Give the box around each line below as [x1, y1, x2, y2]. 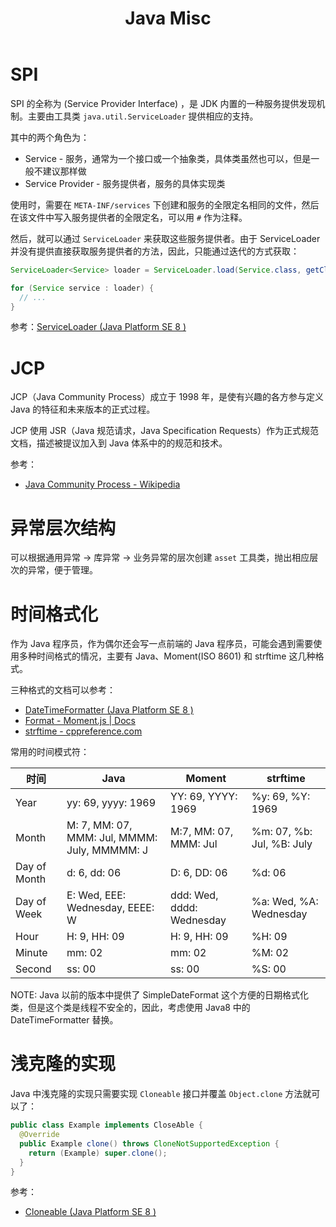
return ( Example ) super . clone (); [28, 1148, 168, 1158]
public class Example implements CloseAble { [10, 1120, 203, 1131]
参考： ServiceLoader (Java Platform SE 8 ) [10, 321, 187, 333]
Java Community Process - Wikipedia [24, 478, 181, 491]
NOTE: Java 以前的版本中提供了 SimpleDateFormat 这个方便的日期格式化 [10, 989, 310, 1001]
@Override [19, 1130, 60, 1140]
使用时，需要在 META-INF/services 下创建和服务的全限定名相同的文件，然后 [10, 198, 320, 211]
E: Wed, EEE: [66, 888, 127, 902]
